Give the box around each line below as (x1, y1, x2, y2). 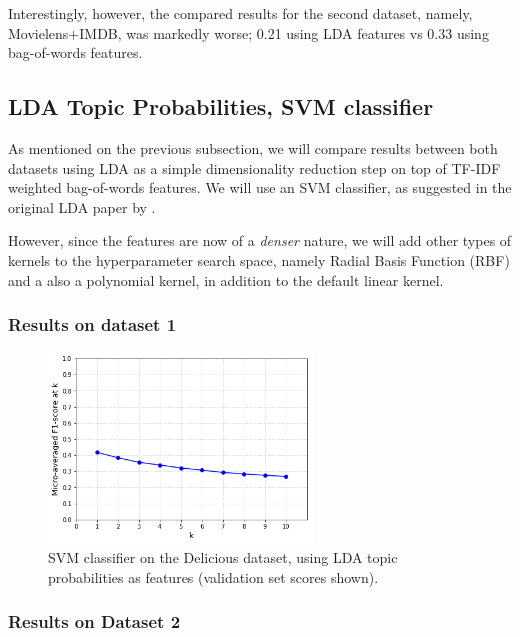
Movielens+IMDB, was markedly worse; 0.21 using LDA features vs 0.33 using (8, 22, 489, 43)
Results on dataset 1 (8, 312, 177, 337)
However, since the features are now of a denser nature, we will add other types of (8, 230, 512, 251)
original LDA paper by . (8, 196, 156, 217)
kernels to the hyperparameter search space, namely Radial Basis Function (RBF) (8, 249, 510, 270)
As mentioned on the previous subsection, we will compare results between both (8, 137, 498, 158)
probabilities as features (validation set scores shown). (48, 566, 379, 587)
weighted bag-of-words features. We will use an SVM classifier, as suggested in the (8, 177, 512, 198)
